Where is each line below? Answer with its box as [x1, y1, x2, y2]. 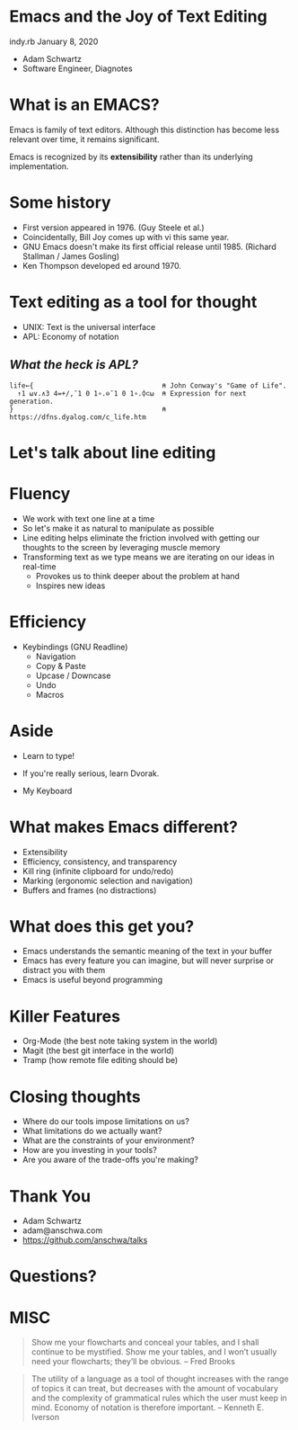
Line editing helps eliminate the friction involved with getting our [22, 532, 260, 543]
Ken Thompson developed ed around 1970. [22, 260, 182, 271]
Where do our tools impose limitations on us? [22, 1116, 190, 1127]
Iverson [31, 1412, 60, 1423]
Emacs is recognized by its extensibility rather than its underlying [9, 151, 253, 162]
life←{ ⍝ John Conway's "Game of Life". [9, 380, 287, 390]
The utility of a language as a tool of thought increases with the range [31, 1373, 289, 1384]
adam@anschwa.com [22, 1225, 103, 1236]
